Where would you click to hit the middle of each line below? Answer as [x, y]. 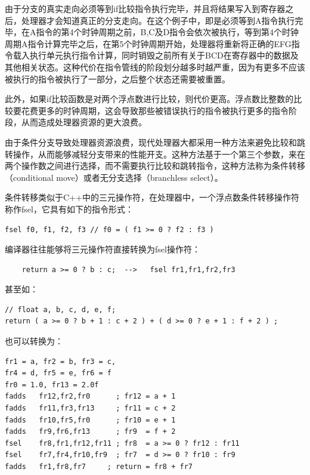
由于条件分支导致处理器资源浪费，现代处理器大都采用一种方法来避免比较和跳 [155, 142]
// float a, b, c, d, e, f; [61, 309]
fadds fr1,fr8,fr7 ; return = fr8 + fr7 [99, 467]
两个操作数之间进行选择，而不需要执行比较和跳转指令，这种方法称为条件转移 [155, 166]
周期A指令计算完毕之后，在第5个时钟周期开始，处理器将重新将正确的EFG [148, 43]
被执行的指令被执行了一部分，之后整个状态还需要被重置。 [117, 78]
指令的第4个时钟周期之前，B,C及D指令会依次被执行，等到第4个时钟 [168, 32]
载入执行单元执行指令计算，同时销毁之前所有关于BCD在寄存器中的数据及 [156, 55]
